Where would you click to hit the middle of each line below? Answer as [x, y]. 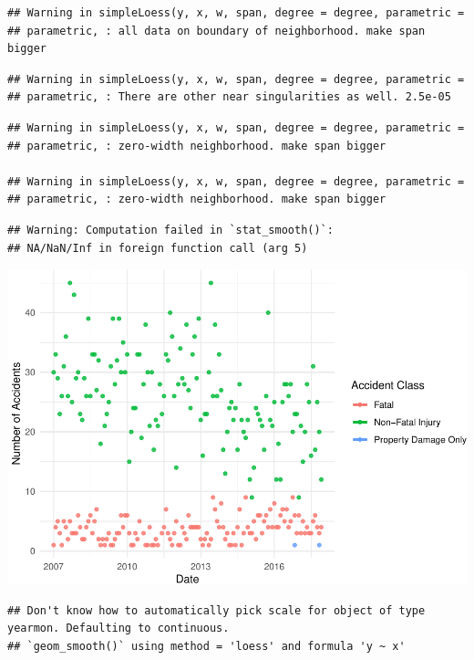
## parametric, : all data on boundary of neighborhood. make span [216, 31]
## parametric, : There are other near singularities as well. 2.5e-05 [229, 97]
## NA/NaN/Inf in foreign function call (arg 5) [158, 248]
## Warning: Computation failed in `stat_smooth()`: [170, 230]
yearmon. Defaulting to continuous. [118, 629]
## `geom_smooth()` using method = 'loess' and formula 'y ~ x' [206, 646]
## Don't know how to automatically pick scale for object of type [216, 610]
